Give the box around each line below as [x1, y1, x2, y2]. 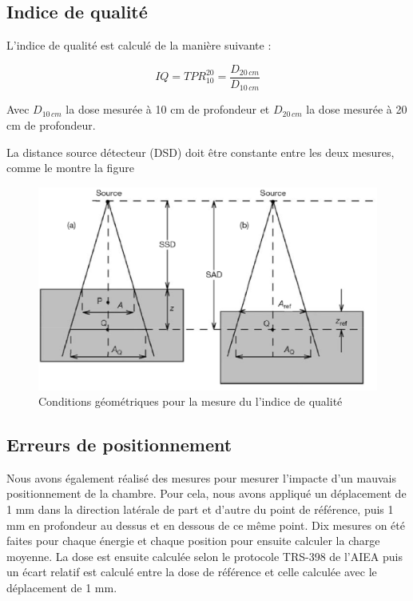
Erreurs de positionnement [6, 432, 232, 457]
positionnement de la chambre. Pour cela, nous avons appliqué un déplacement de [6, 485, 407, 502]
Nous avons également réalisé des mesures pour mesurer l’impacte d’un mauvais [6, 469, 397, 486]
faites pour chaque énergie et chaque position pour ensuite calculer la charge [6, 532, 380, 549]
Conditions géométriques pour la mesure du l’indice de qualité [38, 393, 343, 410]
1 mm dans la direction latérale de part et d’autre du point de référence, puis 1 [6, 501, 394, 518]
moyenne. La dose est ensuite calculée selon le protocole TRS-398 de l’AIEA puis [6, 547, 403, 564]
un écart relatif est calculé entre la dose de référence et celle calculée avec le [6, 563, 377, 580]
